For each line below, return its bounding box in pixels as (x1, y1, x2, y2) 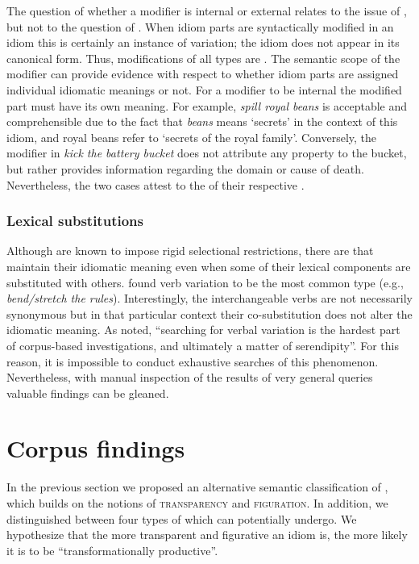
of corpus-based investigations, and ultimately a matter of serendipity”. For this (6, 336, 399, 353)
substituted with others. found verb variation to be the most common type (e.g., (6, 274, 404, 290)
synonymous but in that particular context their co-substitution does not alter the (6, 305, 413, 322)
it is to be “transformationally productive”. (6, 541, 218, 558)
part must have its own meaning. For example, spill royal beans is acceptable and (6, 97, 408, 114)
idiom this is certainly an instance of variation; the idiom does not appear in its (6, 34, 400, 51)
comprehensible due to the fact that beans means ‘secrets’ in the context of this (6, 113, 398, 130)
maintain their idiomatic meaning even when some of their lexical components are (6, 257, 411, 274)
